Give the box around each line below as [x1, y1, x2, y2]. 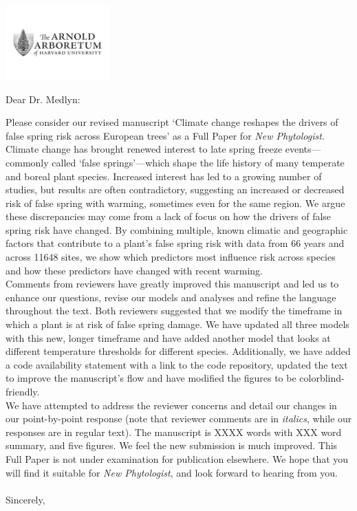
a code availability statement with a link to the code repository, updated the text [6, 357, 348, 371]
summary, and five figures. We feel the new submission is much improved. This [6, 438, 338, 453]
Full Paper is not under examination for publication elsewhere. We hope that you [6, 451, 349, 466]
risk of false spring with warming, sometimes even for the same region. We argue [6, 195, 345, 210]
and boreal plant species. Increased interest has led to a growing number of [6, 168, 322, 183]
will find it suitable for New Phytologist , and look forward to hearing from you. [6, 465, 338, 479]
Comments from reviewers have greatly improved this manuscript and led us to [6, 276, 339, 291]
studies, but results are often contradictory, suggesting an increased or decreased [6, 182, 345, 197]
